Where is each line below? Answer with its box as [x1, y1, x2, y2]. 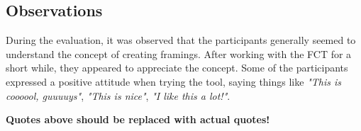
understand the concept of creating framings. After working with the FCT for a [6, 46, 352, 61]
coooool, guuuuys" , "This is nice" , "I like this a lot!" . [6, 88, 231, 103]
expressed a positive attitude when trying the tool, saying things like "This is [6, 74, 341, 89]
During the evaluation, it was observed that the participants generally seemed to [6, 33, 356, 47]
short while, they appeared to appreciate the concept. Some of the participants [6, 60, 348, 75]
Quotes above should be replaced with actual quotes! [6, 112, 270, 127]
